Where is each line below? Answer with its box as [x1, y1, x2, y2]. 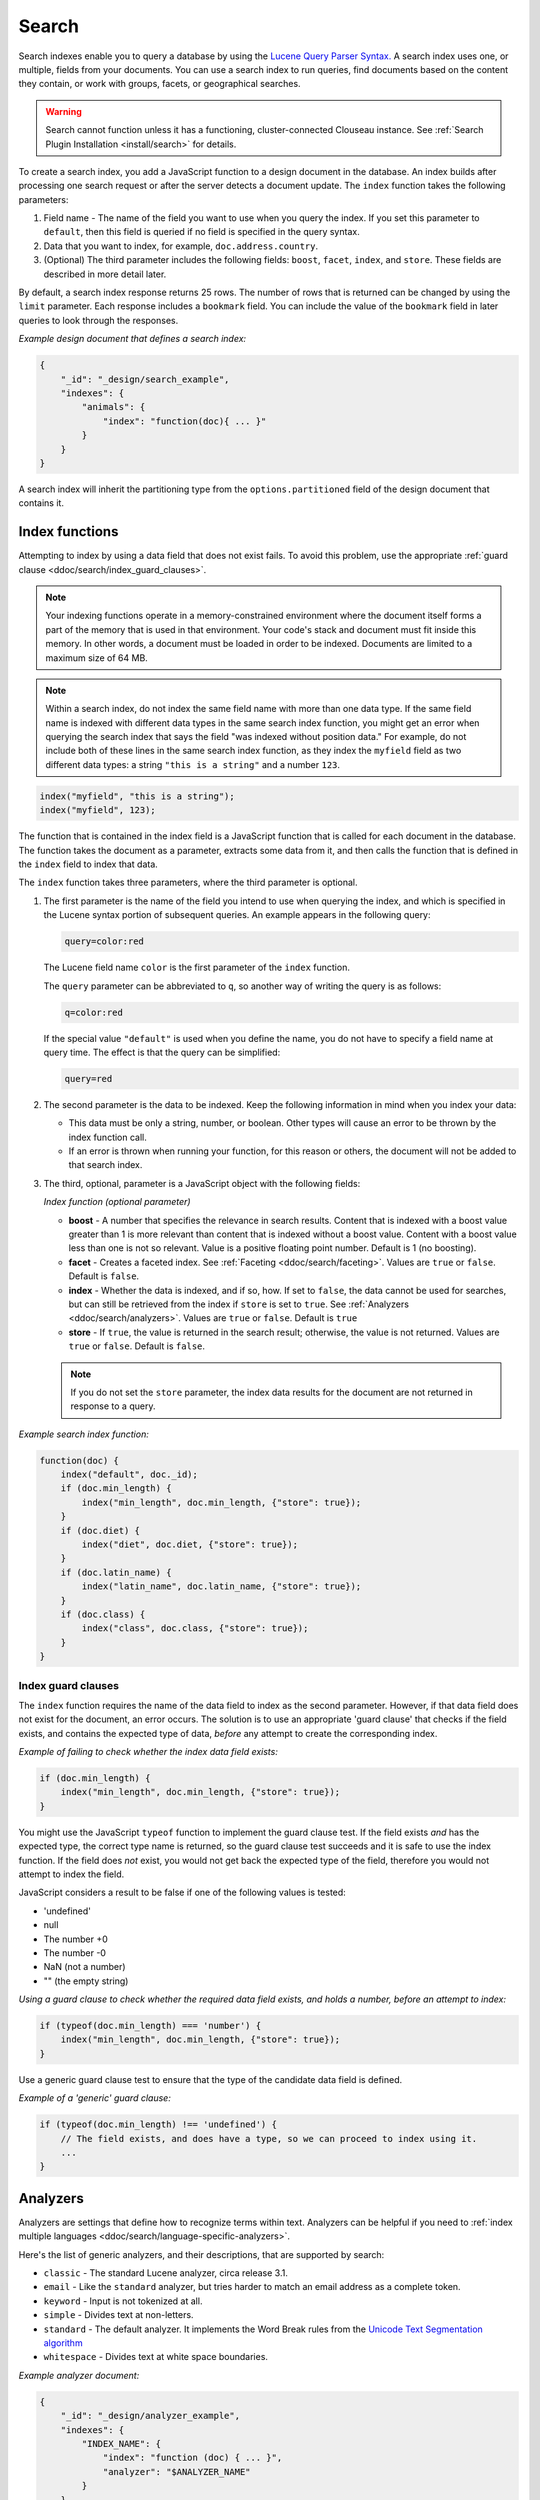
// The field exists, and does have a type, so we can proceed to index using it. [60, 2133, 478, 2144]
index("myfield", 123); [39, 805, 157, 816]
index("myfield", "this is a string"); [39, 790, 235, 802]
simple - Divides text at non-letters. [43, 2309, 194, 2321]
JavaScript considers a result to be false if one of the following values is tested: [18, 1886, 347, 1899]
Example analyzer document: [18, 2369, 140, 2381]
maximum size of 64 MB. [45, 651, 149, 664]
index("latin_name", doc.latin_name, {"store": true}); [81, 1581, 362, 1592]
